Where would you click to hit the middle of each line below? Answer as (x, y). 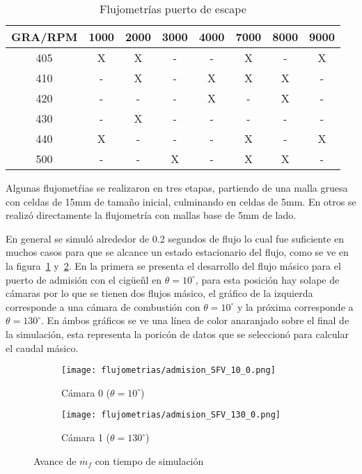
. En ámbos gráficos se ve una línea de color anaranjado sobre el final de (195, 320)
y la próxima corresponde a (295, 306)
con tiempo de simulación (149, 460)
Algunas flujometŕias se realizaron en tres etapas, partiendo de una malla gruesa (177, 188)
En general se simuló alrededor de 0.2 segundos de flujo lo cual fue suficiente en (175, 238)
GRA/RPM (45, 37)
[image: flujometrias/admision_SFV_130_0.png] (171, 415)
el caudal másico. (42, 347)
